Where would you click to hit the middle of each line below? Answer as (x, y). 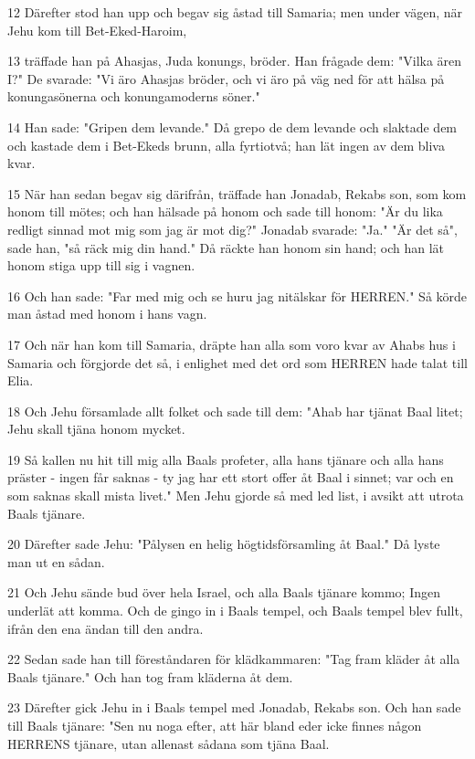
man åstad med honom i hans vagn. (107, 314)
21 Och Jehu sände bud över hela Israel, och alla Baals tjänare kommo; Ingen (224, 592)
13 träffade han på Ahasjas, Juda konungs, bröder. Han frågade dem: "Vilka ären (235, 61)
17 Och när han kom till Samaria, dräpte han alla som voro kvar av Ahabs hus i (232, 344)
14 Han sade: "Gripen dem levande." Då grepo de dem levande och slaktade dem (232, 126)
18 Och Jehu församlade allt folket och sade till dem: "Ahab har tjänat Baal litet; (235, 411)
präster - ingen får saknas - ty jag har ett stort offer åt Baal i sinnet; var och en (231, 477)
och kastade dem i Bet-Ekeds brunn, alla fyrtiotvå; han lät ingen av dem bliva (226, 145)
